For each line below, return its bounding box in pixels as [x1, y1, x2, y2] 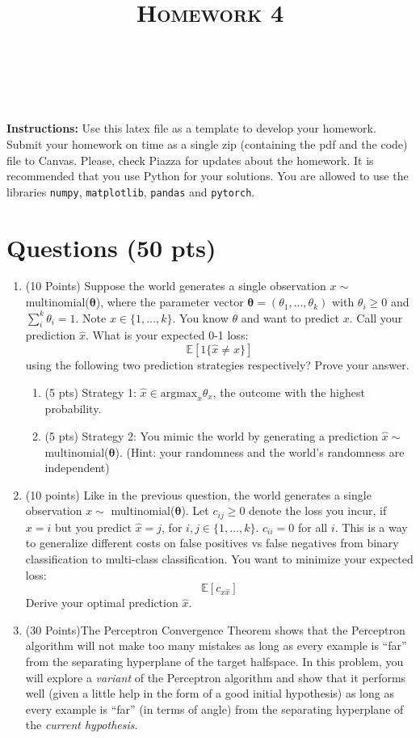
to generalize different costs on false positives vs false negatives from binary [25, 534, 399, 551]
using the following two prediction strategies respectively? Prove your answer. [25, 356, 409, 373]
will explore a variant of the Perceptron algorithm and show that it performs [25, 668, 406, 685]
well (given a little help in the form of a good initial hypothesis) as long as [25, 685, 394, 702]
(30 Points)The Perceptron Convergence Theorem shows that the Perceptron [25, 621, 405, 638]
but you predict [54, 518, 132, 535]
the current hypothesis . [25, 716, 138, 733]
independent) [44, 459, 110, 476]
